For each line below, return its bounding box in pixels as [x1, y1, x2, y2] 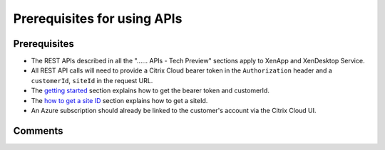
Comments [13, 124, 63, 136]
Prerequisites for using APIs [13, 11, 183, 26]
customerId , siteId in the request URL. [31, 76, 153, 85]
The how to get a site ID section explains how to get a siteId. [31, 96, 208, 105]
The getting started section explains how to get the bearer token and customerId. [31, 86, 270, 95]
